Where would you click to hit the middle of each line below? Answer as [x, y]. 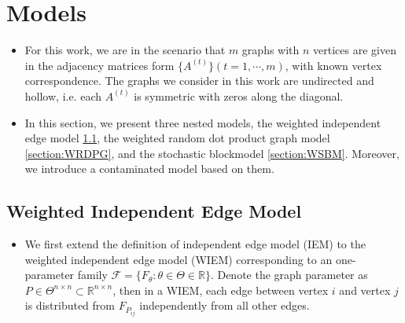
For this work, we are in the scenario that [125, 50]
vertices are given [355, 50]
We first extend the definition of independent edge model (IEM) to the [195, 244]
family [92, 275]
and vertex [365, 290]
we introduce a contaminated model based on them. [149, 169]
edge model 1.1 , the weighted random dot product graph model [177, 138]
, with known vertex [333, 65]
